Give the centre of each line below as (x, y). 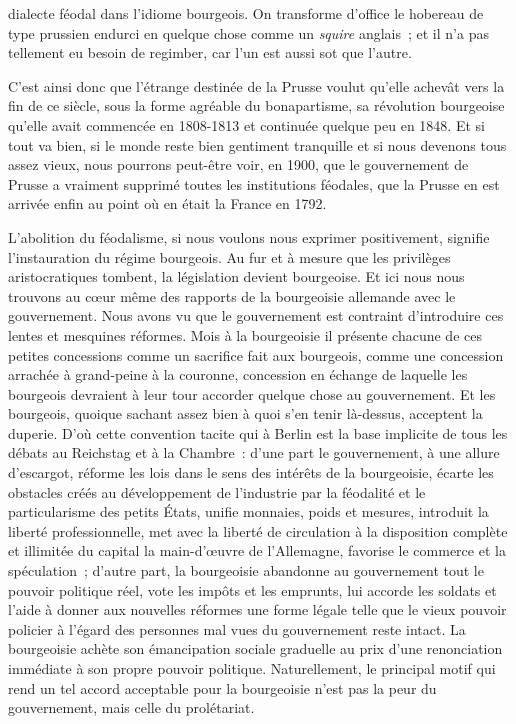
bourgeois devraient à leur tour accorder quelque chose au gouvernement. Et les (252, 393)
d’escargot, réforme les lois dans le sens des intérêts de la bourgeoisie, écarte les (251, 472)
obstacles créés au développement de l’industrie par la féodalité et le (217, 491)
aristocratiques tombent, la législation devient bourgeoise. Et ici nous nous (236, 276)
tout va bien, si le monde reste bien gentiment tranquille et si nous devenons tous (257, 144)
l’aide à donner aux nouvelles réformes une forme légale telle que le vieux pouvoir (257, 609)
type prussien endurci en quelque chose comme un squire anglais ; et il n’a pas (248, 32)
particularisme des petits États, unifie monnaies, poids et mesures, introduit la (248, 511)
